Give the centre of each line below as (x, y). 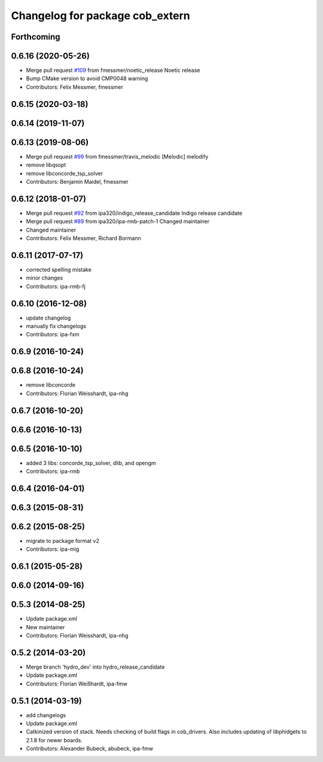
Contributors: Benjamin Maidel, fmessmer (77, 181)
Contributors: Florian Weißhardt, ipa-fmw (77, 684)
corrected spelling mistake (59, 269)
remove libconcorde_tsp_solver (64, 173)
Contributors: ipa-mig (53, 549)
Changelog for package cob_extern (101, 16)
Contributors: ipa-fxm (53, 335)
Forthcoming (36, 37)
